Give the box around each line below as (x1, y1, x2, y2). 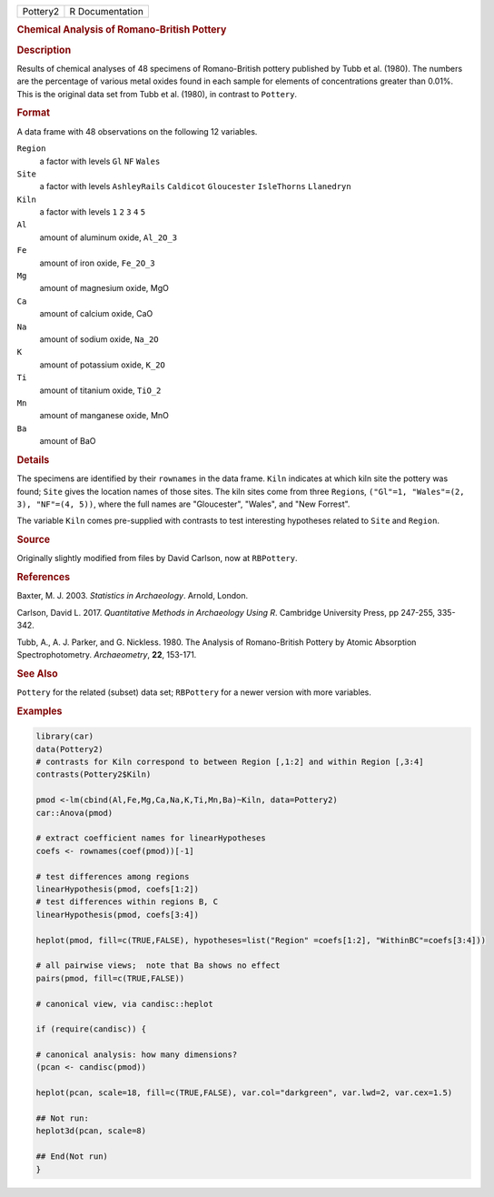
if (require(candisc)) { (35, 1024, 147, 1034)
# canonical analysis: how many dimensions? (35, 1050, 238, 1060)
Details (16, 453, 50, 466)
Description (16, 44, 72, 56)
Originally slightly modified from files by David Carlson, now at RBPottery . (16, 553, 298, 564)
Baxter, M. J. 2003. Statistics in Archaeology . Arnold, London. (16, 590, 249, 601)
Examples (16, 705, 63, 718)
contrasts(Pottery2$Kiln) (35, 769, 152, 780)
